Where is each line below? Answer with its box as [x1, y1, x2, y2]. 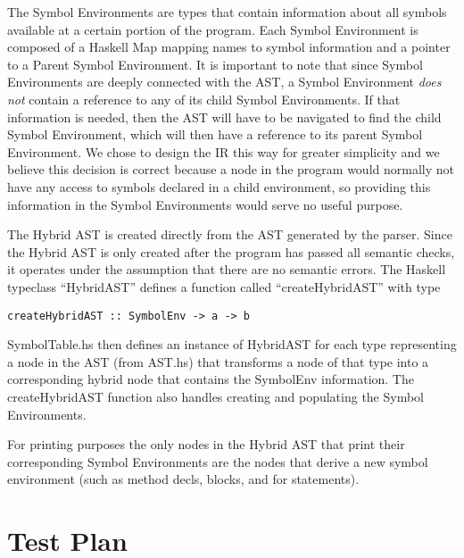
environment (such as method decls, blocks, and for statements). [7, 470, 360, 488]
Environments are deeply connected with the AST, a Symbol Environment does [7, 72, 442, 91]
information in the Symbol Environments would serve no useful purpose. [7, 195, 403, 213]
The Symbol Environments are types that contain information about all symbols [7, 3, 447, 21]
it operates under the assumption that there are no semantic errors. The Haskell [7, 260, 446, 279]
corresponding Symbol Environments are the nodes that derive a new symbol [7, 452, 428, 471]
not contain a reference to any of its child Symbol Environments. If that [7, 89, 401, 108]
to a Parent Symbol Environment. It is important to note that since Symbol [7, 54, 423, 73]
